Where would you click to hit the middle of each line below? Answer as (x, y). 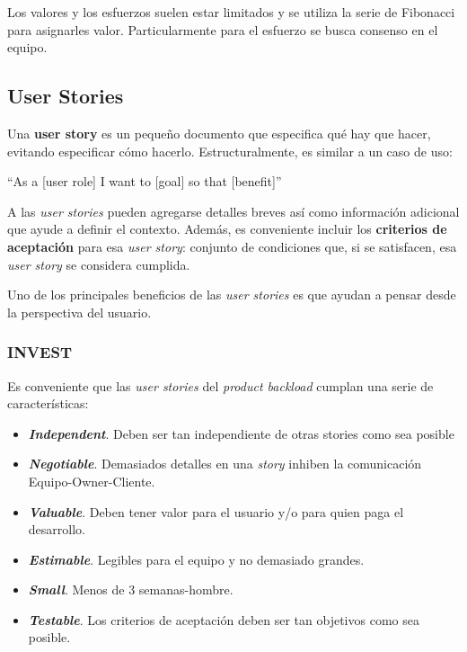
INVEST (40, 352)
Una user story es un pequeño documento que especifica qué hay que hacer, (219, 133)
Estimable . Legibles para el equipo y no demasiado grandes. (196, 559)
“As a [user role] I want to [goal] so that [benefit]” (145, 181)
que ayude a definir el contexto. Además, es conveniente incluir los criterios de (227, 229)
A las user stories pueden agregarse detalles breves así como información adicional (233, 211)
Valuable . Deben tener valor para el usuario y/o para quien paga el (216, 511)
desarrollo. (57, 529)
